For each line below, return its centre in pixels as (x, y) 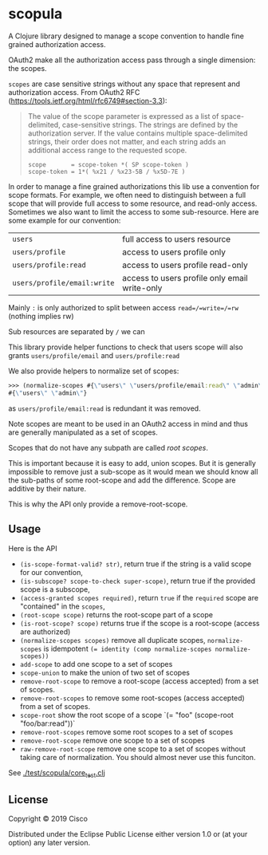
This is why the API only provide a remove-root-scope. (98, 504)
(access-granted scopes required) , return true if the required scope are (139, 597)
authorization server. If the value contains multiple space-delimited (138, 133)
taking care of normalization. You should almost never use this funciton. (138, 757)
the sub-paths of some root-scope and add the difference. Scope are (122, 480)
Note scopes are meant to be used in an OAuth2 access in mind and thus (128, 424)
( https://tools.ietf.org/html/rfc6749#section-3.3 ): (88, 100)
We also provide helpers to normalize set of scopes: (94, 371)
